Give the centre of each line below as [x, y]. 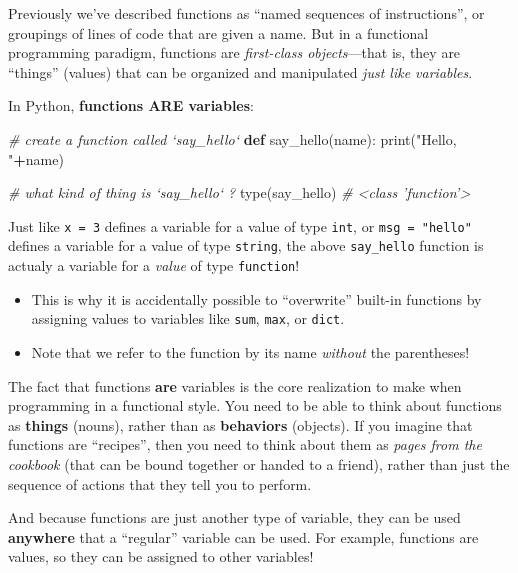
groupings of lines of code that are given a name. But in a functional [218, 32]
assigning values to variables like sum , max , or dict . [188, 318]
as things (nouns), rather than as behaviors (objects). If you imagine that [240, 424]
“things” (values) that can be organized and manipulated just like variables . [240, 71]
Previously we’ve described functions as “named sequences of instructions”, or [246, 13]
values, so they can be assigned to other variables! [161, 556]
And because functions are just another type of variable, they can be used [234, 517]
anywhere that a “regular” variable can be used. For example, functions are [243, 536]
